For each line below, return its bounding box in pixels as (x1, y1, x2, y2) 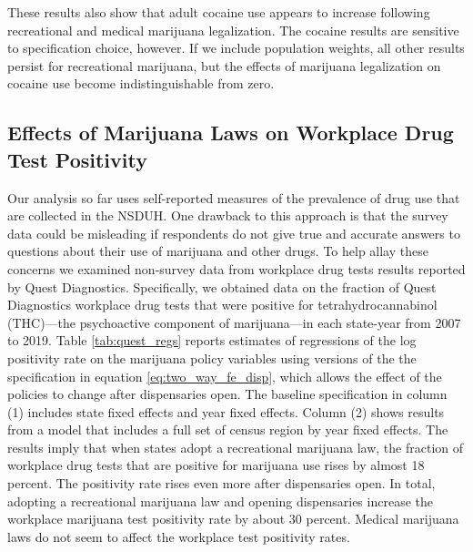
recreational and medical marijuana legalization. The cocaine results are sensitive (7, 20, 459, 39)
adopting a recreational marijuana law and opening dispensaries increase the (7, 491, 433, 510)
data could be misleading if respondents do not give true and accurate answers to (7, 223, 460, 242)
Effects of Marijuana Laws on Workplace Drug (7, 118, 454, 147)
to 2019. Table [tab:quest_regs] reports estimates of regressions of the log (7, 331, 417, 350)
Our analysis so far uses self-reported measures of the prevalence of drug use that (7, 188, 460, 207)
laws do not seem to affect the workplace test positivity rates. (7, 526, 350, 546)
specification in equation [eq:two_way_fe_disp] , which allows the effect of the (7, 366, 442, 385)
